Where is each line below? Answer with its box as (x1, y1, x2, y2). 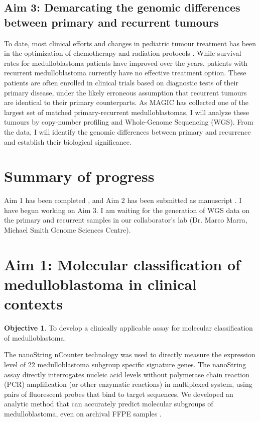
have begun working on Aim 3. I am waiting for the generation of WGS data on (4, 204, 250, 215)
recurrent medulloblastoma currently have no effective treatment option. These (4, 67, 246, 78)
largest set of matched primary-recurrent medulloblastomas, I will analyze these (4, 107, 249, 117)
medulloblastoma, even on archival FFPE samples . (4, 408, 162, 418)
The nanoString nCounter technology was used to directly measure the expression (4, 349, 255, 360)
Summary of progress (4, 166, 155, 186)
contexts (4, 293, 63, 314)
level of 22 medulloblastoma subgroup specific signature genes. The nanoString (4, 359, 246, 369)
